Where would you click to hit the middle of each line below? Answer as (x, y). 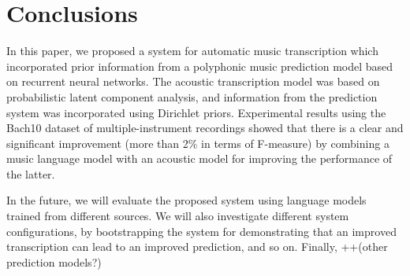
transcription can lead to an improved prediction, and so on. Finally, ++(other (197, 247)
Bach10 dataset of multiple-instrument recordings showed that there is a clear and (205, 128)
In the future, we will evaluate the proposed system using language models (186, 200)
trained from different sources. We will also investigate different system (178, 216)
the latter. (31, 173)
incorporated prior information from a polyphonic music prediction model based (200, 66)
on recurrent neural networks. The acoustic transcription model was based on (193, 81)
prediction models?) (54, 261)
